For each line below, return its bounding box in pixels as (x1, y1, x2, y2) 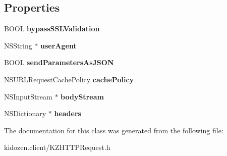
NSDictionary (4, 108, 46, 119)
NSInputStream (4, 91, 52, 101)
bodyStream (61, 91, 104, 101)
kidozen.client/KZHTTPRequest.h (4, 142, 110, 152)
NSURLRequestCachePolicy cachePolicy (4, 74, 134, 84)
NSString (4, 40, 32, 50)
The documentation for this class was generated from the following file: (4, 125, 223, 135)
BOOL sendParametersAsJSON (4, 57, 114, 68)
